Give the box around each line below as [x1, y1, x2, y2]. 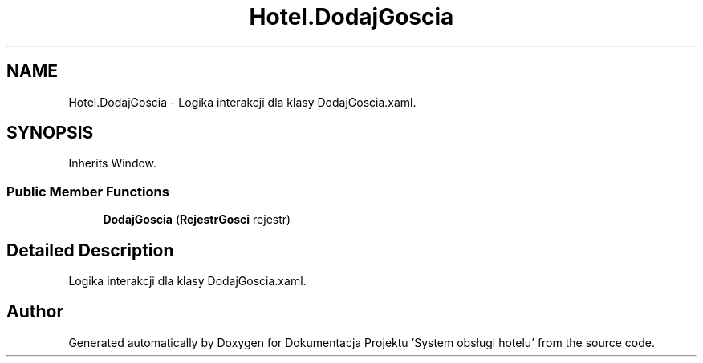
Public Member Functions [6, 183, 169, 200]
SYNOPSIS [6, 123, 94, 143]
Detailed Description [6, 240, 174, 260]
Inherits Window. [68, 156, 157, 171]
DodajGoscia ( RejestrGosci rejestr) [103, 212, 291, 227]
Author [6, 301, 63, 322]
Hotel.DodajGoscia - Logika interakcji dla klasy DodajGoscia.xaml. [68, 95, 417, 109]
